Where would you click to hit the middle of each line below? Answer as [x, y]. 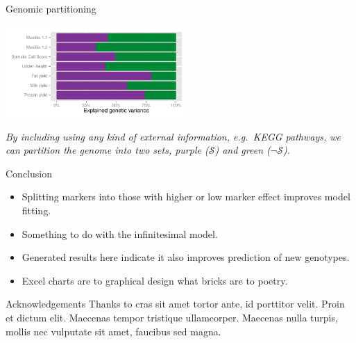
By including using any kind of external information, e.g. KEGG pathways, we [173, 136]
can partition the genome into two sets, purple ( [107, 150]
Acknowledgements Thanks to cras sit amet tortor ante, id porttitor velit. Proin [175, 304]
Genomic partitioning [51, 8]
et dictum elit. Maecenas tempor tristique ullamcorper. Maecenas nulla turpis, [172, 318]
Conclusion [29, 173]
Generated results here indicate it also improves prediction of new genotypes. [186, 257]
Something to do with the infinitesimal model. [120, 233]
